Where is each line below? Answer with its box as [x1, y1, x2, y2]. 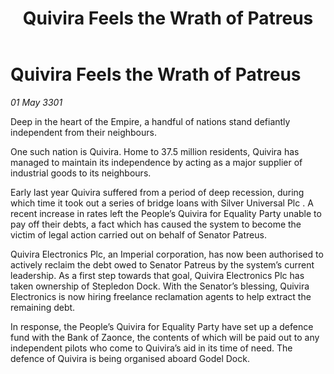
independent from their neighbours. [10, 126, 157, 138]
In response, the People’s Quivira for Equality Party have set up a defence [10, 320, 314, 332]
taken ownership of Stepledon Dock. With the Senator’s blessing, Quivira [10, 280, 310, 292]
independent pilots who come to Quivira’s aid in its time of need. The [10, 342, 293, 354]
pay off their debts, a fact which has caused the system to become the [10, 218, 302, 230]
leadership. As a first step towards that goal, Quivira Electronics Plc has [10, 269, 305, 281]
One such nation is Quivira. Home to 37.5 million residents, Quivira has [10, 145, 300, 157]
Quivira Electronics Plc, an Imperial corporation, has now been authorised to [10, 248, 324, 260]
